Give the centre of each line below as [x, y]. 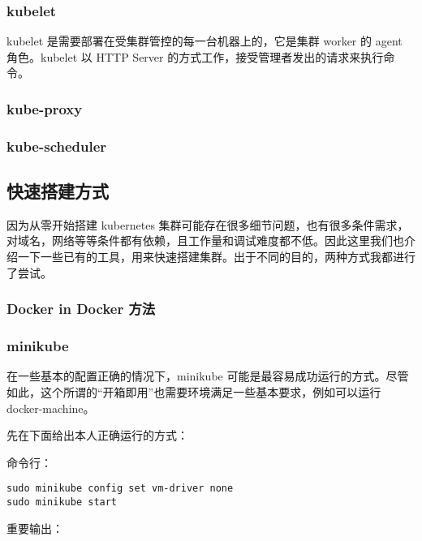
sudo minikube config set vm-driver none [120, 489]
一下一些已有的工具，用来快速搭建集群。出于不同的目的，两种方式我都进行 [216, 257]
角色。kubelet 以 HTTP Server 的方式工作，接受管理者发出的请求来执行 [195, 56]
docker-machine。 [51, 408]
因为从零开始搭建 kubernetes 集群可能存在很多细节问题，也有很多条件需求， [208, 224]
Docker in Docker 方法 [81, 309]
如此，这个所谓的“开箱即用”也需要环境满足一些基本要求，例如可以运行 [194, 391]
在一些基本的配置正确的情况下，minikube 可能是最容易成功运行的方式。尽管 [208, 376]
